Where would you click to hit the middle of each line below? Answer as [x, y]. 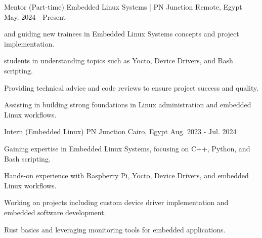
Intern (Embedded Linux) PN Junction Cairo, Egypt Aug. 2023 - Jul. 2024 [120, 131]
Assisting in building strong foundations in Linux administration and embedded [128, 105]
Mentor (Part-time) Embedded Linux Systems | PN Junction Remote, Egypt [123, 7]
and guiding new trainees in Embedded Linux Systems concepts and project [122, 34]
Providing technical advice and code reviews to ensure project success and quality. [132, 87]
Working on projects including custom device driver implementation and [116, 202]
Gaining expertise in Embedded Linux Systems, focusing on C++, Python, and [127, 148]
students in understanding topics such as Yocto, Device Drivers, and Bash [119, 61]
